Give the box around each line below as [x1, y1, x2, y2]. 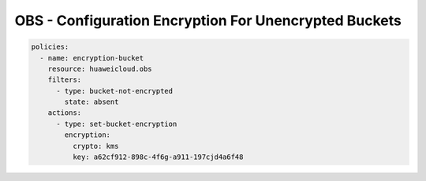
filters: [47, 76, 82, 84]
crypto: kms [72, 142, 119, 150]
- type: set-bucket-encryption [56, 119, 177, 128]
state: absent [64, 98, 119, 106]
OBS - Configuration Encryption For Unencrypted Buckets [14, 12, 402, 29]
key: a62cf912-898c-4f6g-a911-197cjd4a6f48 [72, 153, 244, 161]
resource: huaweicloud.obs [47, 64, 153, 73]
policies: [31, 42, 69, 51]
